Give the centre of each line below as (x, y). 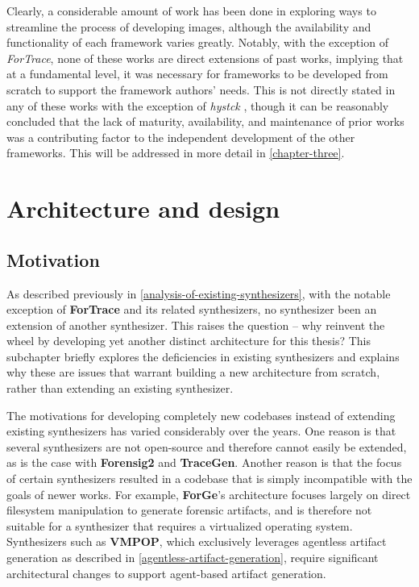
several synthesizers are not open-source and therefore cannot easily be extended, (207, 446)
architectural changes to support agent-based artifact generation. (166, 573)
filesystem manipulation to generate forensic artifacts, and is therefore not (189, 510)
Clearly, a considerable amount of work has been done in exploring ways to (191, 10)
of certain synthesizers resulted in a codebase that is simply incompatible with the (209, 479)
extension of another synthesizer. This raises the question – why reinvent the (196, 325)
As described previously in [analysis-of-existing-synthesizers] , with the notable (199, 293)
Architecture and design (143, 208)
